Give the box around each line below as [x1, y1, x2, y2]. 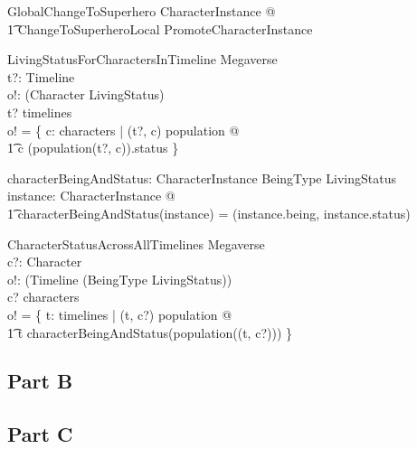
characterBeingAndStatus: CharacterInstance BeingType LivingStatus [7, 168, 396, 187]
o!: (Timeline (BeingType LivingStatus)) [7, 269, 232, 288]
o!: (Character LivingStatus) [7, 85, 165, 104]
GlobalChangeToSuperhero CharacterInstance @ [7, 2, 276, 20]
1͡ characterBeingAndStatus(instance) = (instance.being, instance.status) [7, 203, 411, 222]
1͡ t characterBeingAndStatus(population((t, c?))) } [7, 323, 292, 341]
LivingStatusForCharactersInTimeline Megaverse [7, 50, 278, 69]
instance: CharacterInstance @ [7, 186, 175, 205]
